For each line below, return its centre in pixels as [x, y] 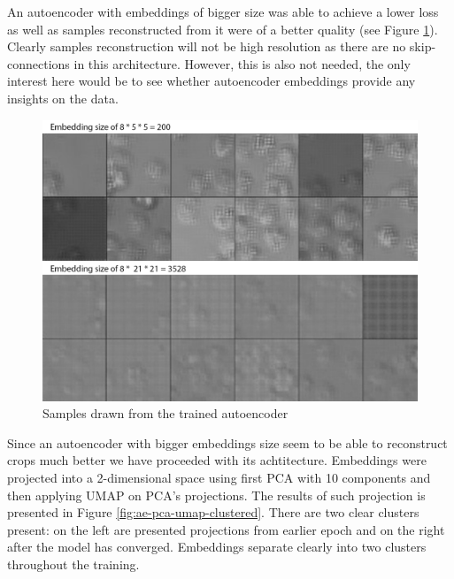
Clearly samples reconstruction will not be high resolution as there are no [207, 46]
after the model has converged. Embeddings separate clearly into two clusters [217, 547]
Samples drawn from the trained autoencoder [165, 413]
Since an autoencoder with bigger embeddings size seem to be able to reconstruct [227, 442]
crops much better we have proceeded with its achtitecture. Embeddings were [217, 460]
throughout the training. [73, 564]
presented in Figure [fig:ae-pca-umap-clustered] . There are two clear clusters [213, 512]
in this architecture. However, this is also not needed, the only [242, 63]
